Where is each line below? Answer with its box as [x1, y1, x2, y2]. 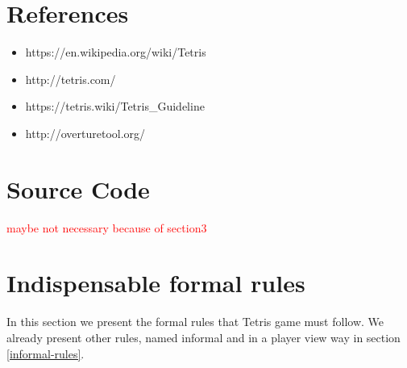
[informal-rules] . [6, 345, 85, 362]
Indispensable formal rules [6, 266, 305, 299]
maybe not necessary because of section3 [6, 219, 207, 236]
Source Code [6, 172, 150, 205]
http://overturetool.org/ [25, 124, 146, 141]
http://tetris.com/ [25, 70, 116, 87]
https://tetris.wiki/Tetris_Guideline [25, 98, 205, 115]
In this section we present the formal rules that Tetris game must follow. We [6, 313, 384, 330]
